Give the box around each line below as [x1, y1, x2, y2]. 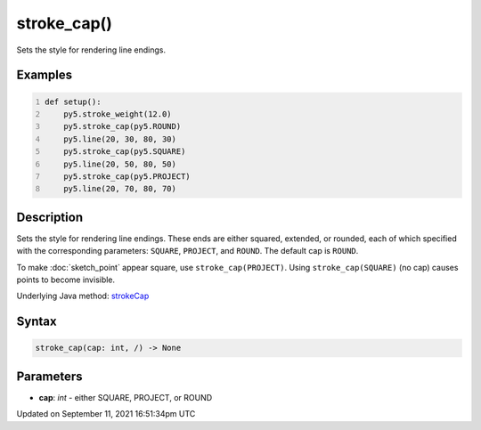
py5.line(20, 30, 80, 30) [63, 134, 177, 144]
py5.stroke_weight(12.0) [63, 109, 173, 119]
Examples [16, 68, 73, 83]
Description [16, 209, 84, 224]
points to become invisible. [16, 274, 116, 285]
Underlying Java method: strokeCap [16, 290, 150, 302]
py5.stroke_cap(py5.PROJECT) [63, 171, 191, 182]
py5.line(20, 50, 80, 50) [63, 158, 177, 169]
